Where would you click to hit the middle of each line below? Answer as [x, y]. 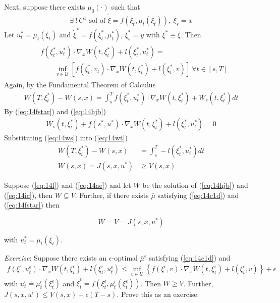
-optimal [125, 257]
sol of [97, 21]
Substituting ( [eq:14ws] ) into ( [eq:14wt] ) [66, 138]
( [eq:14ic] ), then [29, 195]
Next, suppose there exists [45, 7]
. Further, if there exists [112, 195]
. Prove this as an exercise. [158, 294]
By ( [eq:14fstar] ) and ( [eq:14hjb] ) [55, 111]
